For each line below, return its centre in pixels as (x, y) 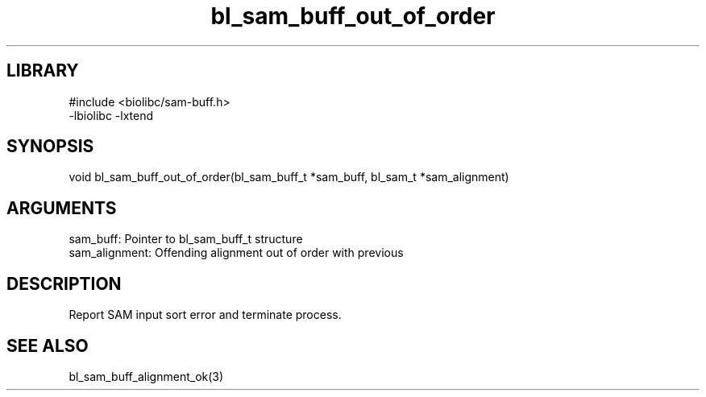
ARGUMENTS (62, 208)
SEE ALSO (48, 345)
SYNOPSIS (50, 147)
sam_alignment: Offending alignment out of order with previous (236, 253)
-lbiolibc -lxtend (111, 115)
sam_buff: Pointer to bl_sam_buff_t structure (186, 239)
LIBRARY (43, 71)
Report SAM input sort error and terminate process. (205, 315)
